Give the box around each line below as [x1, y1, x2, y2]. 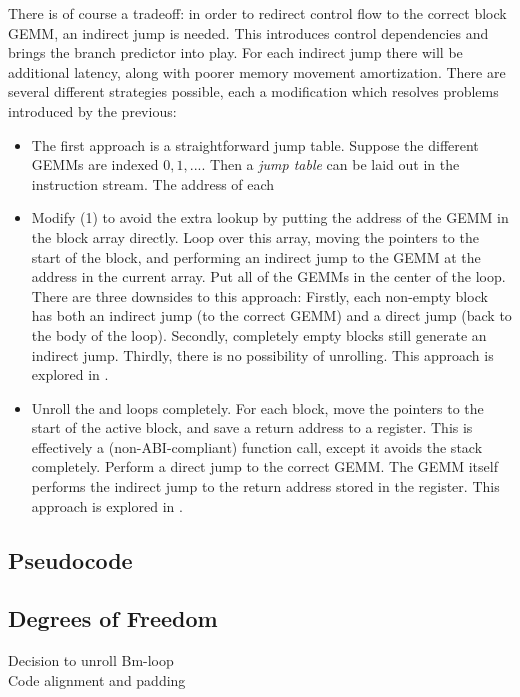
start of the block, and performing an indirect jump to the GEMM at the [31, 246, 481, 267]
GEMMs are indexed [31, 154, 159, 175]
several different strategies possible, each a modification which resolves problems [8, 81, 499, 102]
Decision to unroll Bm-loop [8, 650, 174, 671]
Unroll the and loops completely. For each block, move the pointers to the [31, 397, 484, 418]
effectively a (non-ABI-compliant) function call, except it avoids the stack [31, 436, 483, 457]
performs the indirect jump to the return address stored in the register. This [31, 476, 500, 497]
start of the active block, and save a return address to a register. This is [31, 417, 473, 438]
